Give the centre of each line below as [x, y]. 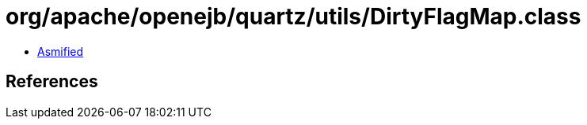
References [52, 82]
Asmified [61, 51]
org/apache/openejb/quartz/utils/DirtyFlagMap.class [293, 17]
